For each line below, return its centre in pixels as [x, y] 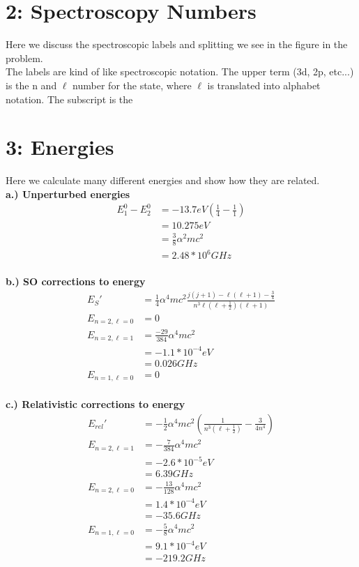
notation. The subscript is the [69, 99]
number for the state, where [132, 85]
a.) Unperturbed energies [68, 194]
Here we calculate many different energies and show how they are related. [163, 180]
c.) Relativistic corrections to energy [96, 404]
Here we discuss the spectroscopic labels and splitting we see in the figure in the [177, 44]
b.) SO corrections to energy [76, 281]
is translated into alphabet [264, 85]
